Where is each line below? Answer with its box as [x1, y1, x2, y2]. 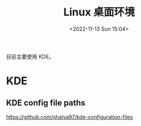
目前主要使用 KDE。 [6, 53, 54, 60]
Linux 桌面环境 [63, 5, 135, 19]
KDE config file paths [6, 98, 86, 108]
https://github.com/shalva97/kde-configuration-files [6, 113, 133, 120]
